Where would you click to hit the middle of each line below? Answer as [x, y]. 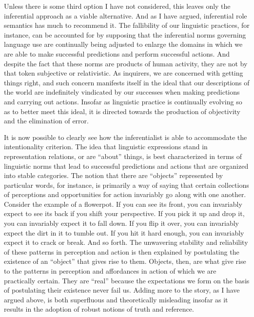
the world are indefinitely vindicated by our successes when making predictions [122, 92]
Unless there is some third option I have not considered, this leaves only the [117, 6]
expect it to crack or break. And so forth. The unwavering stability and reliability [126, 242]
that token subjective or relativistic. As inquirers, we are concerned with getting [124, 73]
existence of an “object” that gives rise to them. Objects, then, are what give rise [125, 261]
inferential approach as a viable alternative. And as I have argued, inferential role [126, 15]
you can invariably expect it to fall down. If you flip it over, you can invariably [121, 223]
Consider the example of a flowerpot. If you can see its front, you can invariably [123, 204]
